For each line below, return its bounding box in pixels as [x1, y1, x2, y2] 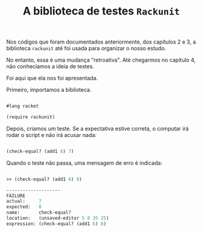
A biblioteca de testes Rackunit [23, 4, 180, 18]
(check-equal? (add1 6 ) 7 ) [6, 148, 74, 155]
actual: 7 [6, 198, 42, 205]
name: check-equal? [6, 209, 71, 215]
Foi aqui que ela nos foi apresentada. [6, 74, 98, 82]
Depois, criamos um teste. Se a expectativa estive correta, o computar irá [6, 125, 189, 132]
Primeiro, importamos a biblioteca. [6, 86, 92, 94]
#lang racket [6, 103, 39, 109]
